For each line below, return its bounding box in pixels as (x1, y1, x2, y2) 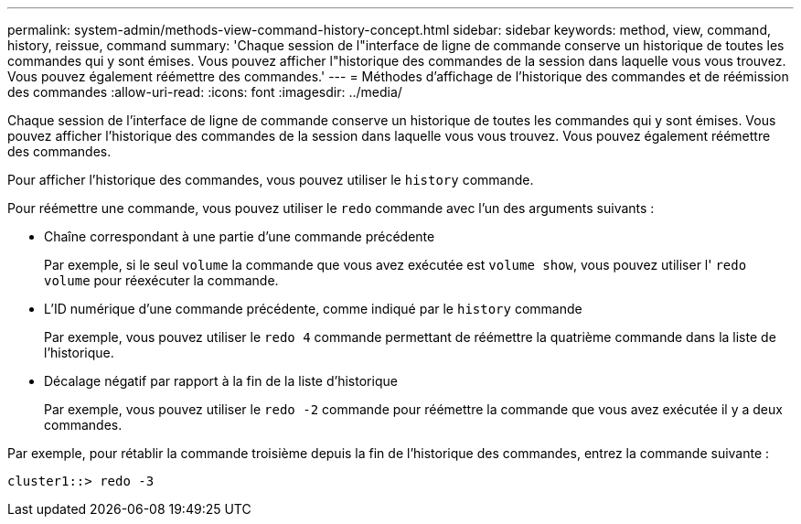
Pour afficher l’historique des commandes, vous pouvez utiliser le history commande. (7, 172, 534, 187)
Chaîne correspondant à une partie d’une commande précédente (44, 229, 435, 244)
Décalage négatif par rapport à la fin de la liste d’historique (44, 373, 398, 389)
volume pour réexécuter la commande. (44, 273, 279, 288)
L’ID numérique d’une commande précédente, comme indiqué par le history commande (44, 301, 582, 316)
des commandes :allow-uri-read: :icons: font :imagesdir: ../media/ (7, 84, 402, 100)
